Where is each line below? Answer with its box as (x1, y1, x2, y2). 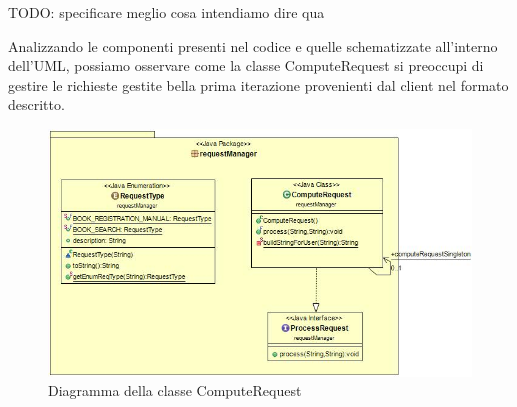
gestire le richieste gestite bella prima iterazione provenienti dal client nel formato (8, 74, 509, 95)
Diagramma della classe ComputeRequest (48, 380, 302, 401)
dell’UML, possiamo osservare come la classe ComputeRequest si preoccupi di (8, 55, 484, 76)
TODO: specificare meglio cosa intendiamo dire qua (8, 2, 325, 22)
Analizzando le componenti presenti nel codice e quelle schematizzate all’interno (8, 35, 498, 56)
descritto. (8, 94, 65, 115)
